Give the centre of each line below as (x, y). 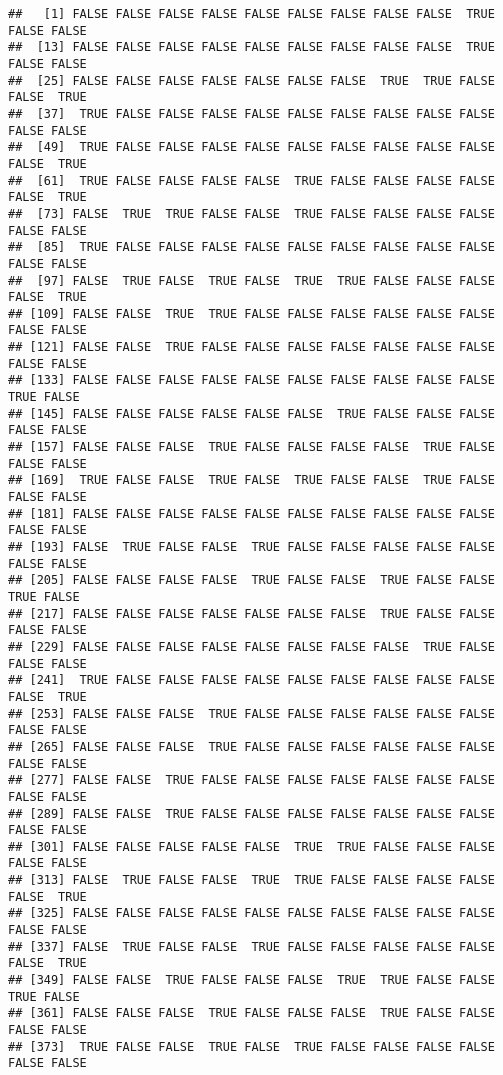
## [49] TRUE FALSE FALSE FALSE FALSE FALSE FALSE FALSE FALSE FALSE (251, 147)
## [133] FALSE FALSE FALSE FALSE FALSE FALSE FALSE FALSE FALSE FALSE (251, 380)
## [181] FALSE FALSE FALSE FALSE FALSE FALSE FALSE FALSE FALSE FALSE (251, 513)
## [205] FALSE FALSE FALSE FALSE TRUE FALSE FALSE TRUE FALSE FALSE (251, 580)
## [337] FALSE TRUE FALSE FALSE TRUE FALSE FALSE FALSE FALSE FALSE (251, 946)
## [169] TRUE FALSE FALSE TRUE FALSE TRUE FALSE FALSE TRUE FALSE (251, 480)
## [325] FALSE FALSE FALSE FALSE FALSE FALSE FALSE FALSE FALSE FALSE (251, 913)
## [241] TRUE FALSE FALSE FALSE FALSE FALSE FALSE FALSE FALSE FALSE (251, 680)
